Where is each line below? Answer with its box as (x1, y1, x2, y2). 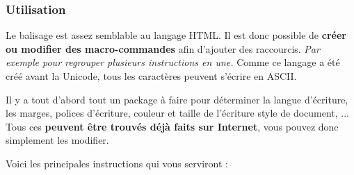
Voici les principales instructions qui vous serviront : (6, 156, 228, 170)
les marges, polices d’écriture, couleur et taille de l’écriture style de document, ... (6, 106, 350, 120)
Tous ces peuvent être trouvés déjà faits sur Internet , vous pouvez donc (6, 119, 339, 133)
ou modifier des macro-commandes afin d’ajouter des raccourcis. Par (6, 41, 320, 56)
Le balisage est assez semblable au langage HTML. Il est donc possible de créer (6, 28, 346, 42)
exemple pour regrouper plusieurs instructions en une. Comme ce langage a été (6, 55, 340, 69)
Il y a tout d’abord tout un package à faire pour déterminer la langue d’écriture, (6, 92, 348, 106)
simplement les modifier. (6, 133, 109, 147)
